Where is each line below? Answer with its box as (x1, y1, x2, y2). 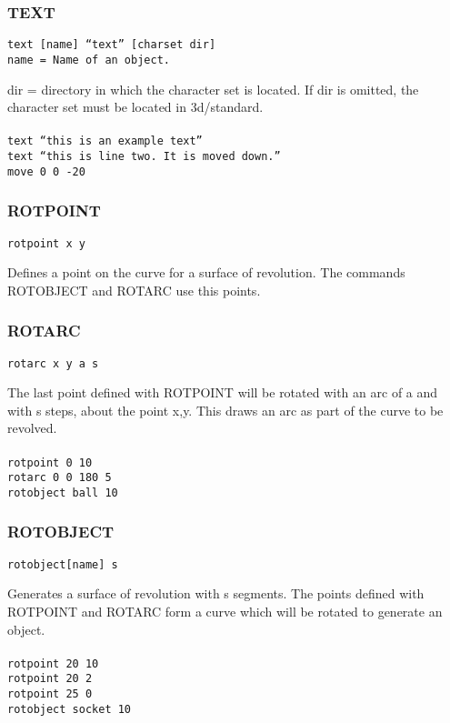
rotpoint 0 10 (7, 456, 93, 469)
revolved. (7, 418, 57, 437)
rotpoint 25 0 (7, 688, 93, 701)
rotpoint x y (7, 236, 85, 250)
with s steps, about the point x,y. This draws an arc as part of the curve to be (7, 400, 444, 419)
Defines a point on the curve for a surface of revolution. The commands (7, 263, 405, 282)
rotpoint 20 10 (7, 657, 99, 670)
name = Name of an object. (7, 53, 170, 66)
